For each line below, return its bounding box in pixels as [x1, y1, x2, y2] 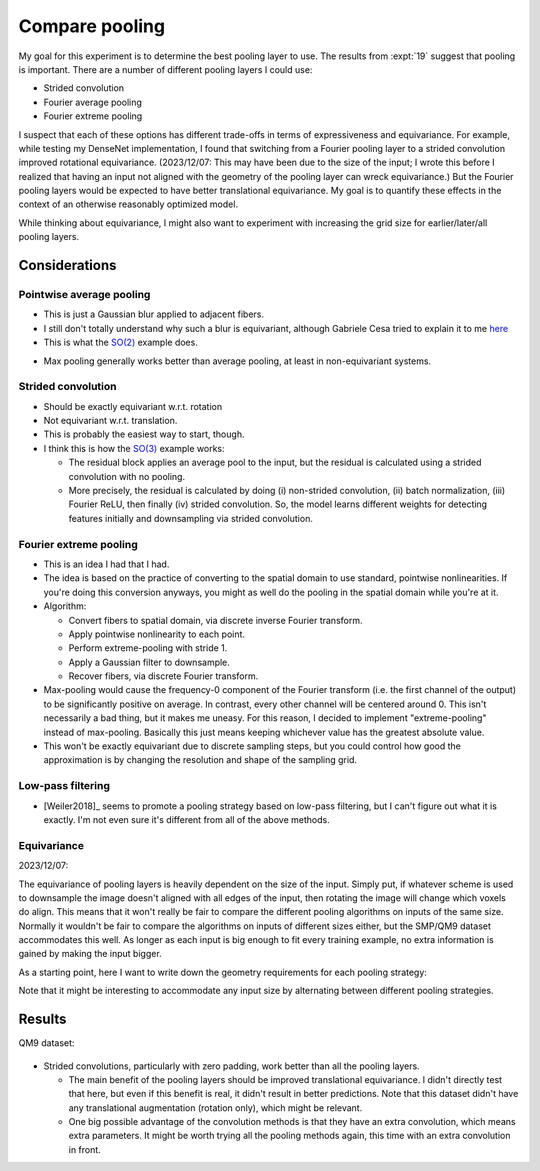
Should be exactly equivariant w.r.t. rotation [43, 400, 223, 412]
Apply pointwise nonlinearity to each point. [68, 628, 245, 640]
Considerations [18, 257, 117, 274]
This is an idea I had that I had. [43, 558, 170, 570]
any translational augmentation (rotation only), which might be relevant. [68, 1101, 363, 1114]
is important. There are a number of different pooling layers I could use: [18, 63, 313, 75]
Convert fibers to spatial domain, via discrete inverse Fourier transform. [68, 614, 363, 626]
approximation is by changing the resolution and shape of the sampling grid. [43, 754, 358, 766]
